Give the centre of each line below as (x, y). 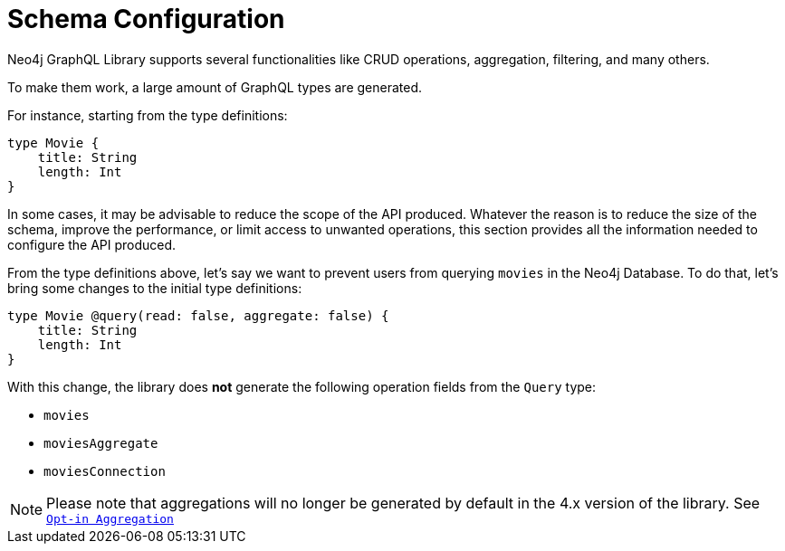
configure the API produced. (92, 244)
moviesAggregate (101, 443)
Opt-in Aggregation (110, 518)
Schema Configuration (146, 19)
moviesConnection (105, 471)
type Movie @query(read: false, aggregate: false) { (198, 315)
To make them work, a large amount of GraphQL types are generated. (215, 87)
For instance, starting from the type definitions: (148, 115)
